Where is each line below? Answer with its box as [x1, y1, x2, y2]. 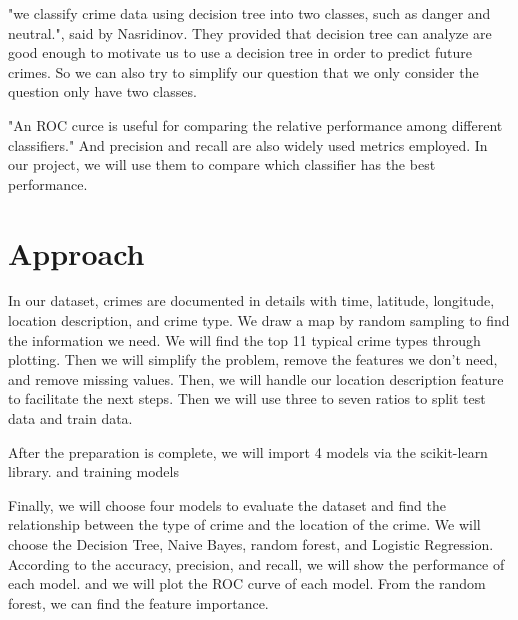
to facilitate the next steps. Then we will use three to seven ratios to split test [8, 388, 486, 409]
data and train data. [8, 408, 133, 429]
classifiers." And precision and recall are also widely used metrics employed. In [8, 134, 488, 155]
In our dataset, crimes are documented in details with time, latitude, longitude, [8, 290, 495, 311]
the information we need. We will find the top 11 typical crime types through [8, 329, 481, 350]
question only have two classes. [8, 81, 197, 102]
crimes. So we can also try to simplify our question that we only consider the [8, 61, 479, 82]
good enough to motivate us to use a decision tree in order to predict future [8, 42, 472, 63]
